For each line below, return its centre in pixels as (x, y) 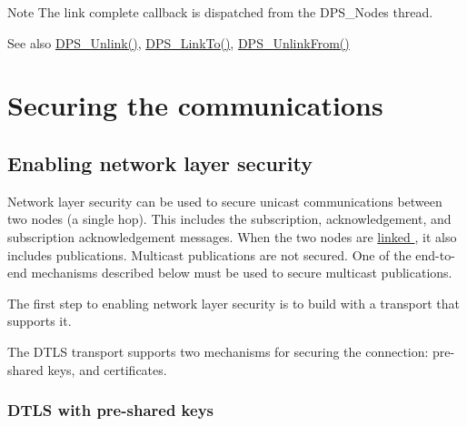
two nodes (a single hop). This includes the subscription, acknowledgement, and (229, 219)
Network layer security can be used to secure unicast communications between (225, 201)
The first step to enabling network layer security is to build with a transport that (234, 303)
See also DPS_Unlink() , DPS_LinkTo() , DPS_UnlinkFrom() (179, 42)
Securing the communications (195, 105)
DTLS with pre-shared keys (111, 410)
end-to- (435, 254)
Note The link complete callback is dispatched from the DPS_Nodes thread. (220, 12)
